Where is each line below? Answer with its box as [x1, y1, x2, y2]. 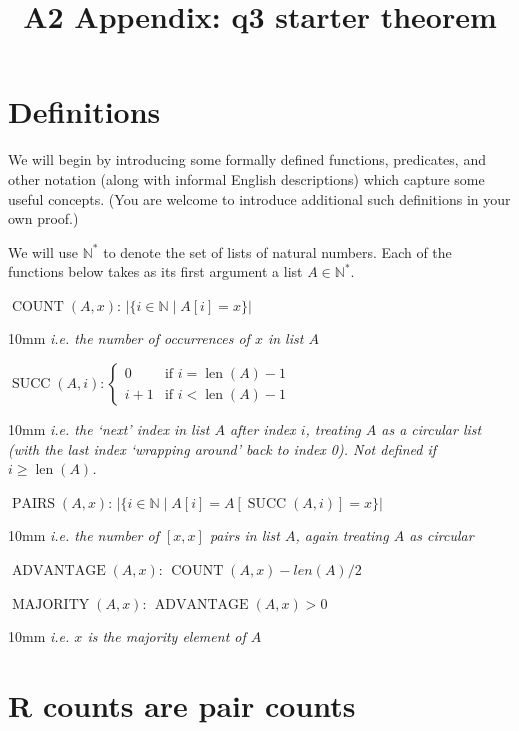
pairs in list [209, 525, 280, 546]
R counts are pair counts [8, 685, 356, 725]
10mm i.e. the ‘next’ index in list [8, 419, 210, 440]
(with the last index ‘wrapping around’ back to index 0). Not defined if [8, 438, 437, 459]
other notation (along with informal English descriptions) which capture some [8, 168, 485, 189]
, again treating [295, 525, 389, 546]
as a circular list [381, 419, 482, 440]
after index [229, 419, 296, 440]
